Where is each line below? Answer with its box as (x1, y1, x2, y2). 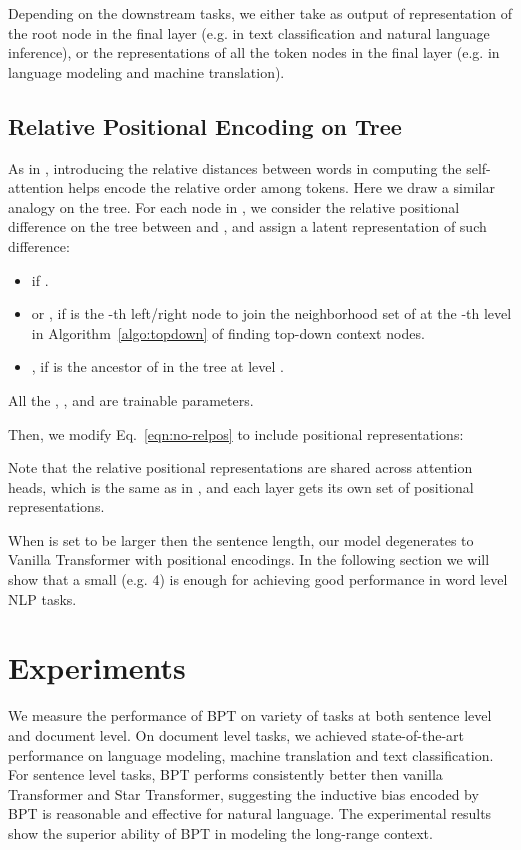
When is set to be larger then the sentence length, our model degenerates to (8, 529, 474, 550)
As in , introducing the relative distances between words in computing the (8, 157, 462, 178)
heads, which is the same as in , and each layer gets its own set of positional (8, 476, 474, 497)
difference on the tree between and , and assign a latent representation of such (8, 216, 487, 237)
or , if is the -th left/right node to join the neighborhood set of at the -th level (31, 303, 512, 324)
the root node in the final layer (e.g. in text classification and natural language (8, 22, 490, 43)
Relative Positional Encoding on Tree (8, 110, 402, 141)
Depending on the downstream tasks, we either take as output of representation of (8, 3, 512, 23)
